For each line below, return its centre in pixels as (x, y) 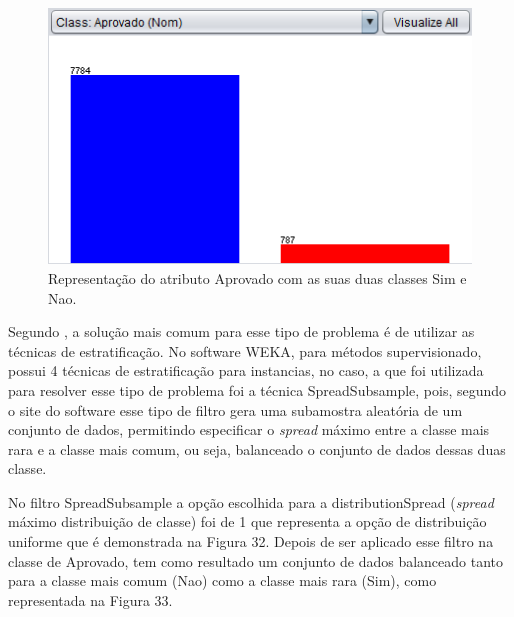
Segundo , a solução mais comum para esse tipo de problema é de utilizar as (241, 331)
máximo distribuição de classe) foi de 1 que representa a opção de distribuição (247, 521)
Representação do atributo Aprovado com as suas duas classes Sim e (257, 277)
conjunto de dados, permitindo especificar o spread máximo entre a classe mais (249, 429)
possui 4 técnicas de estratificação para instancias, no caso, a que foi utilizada (246, 370)
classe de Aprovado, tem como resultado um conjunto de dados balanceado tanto (256, 560)
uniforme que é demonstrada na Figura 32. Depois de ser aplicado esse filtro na (251, 541)
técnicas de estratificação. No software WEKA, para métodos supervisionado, (245, 350)
